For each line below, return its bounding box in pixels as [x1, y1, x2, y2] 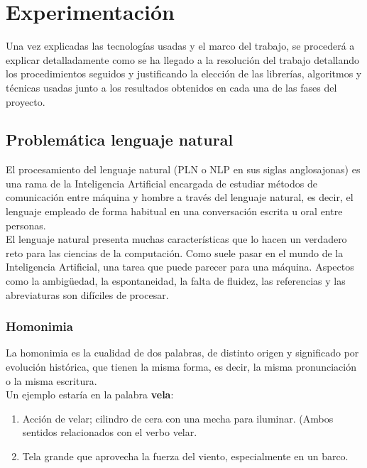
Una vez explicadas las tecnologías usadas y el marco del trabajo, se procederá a [6, 38, 355, 53]
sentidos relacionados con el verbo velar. [22, 425, 197, 440]
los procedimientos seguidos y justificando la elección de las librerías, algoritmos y [6, 66, 362, 81]
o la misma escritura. [6, 373, 97, 388]
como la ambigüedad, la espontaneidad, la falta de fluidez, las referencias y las [6, 273, 346, 288]
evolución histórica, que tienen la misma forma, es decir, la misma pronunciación [6, 359, 356, 374]
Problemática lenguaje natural [6, 129, 234, 151]
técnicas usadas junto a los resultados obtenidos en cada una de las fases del [6, 80, 337, 94]
